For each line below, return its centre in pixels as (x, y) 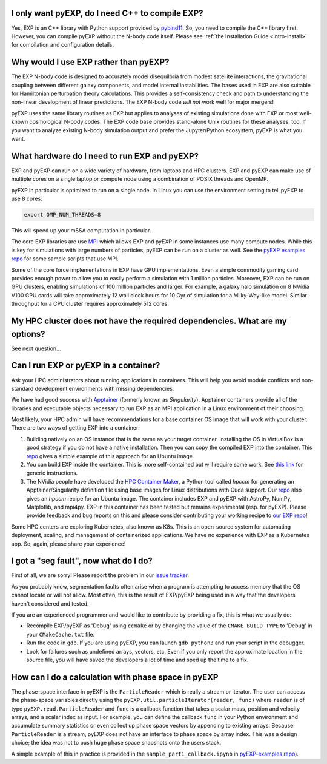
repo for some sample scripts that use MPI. (65, 259)
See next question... (36, 348)
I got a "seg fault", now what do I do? (82, 561)
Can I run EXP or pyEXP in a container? (86, 366)
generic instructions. (52, 473)
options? (28, 334)
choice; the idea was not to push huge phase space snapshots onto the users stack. (116, 743)
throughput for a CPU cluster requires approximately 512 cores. (90, 304)
